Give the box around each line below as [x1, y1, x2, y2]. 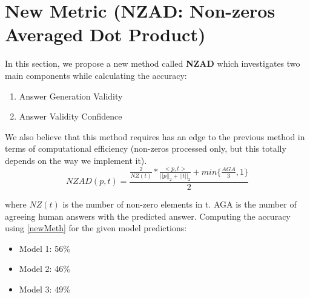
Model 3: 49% [19, 283, 70, 296]
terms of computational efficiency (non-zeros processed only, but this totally [5, 142, 286, 155]
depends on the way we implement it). [5, 154, 147, 166]
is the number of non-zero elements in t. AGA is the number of [62, 198, 297, 211]
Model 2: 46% [19, 262, 70, 275]
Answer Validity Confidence [19, 110, 122, 123]
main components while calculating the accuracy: [5, 69, 187, 81]
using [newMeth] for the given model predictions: [5, 222, 187, 234]
